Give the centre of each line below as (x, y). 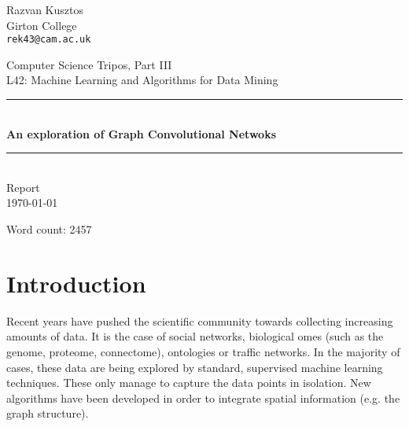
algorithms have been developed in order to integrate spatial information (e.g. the (203, 398)
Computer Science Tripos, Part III (89, 64)
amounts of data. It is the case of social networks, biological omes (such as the (195, 336)
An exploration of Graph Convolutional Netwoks (141, 133)
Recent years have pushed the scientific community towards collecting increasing (200, 320)
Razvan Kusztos (45, 9)
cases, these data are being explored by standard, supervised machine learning (195, 367)
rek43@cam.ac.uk (49, 40)
